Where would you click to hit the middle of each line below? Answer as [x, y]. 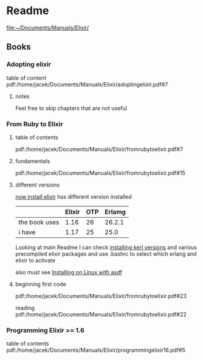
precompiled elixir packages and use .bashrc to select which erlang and [106, 254]
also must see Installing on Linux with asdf [68, 272]
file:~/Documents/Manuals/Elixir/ [48, 28]
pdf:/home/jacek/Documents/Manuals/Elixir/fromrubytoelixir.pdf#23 [101, 296]
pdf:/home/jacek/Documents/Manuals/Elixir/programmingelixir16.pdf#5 [96, 350]
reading [25, 308]
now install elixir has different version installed [73, 196]
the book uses [39, 222]
